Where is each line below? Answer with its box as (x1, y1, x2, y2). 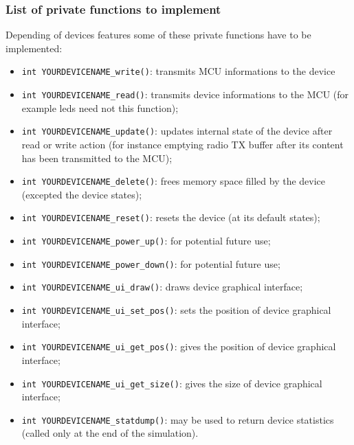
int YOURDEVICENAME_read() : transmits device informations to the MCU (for (21, 87, 349, 102)
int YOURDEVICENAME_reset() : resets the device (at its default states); (21, 210, 320, 225)
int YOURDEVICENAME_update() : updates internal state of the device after (21, 124, 333, 138)
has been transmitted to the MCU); (21, 150, 173, 165)
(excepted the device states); (21, 187, 142, 201)
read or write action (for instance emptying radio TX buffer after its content (21, 137, 344, 151)
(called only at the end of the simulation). (21, 426, 199, 440)
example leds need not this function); (21, 100, 179, 115)
